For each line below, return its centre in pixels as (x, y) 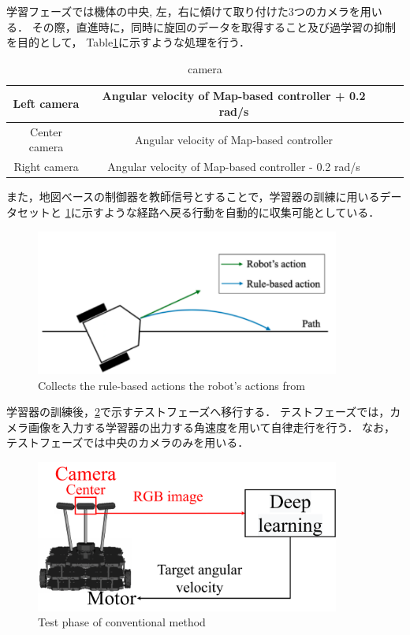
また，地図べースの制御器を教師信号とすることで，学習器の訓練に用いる (193, 197)
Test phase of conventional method (122, 622)
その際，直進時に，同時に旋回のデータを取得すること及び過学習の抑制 (214, 26)
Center (46, 131)
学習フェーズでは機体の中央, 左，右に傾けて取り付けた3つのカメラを (183, 11)
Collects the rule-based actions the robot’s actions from (171, 385)
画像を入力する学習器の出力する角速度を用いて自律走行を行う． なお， (212, 427)
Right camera (46, 167)
